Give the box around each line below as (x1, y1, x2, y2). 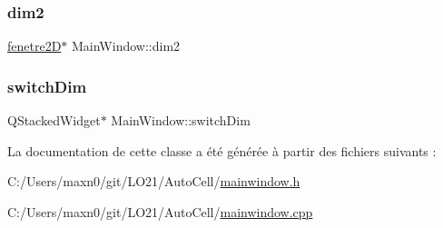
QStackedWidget (7, 111, 101, 130)
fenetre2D (7, 36, 62, 55)
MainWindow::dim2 (72, 36, 181, 55)
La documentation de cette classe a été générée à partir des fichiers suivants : (7, 141, 437, 160)
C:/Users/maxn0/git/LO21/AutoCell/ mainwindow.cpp (7, 202, 313, 221)
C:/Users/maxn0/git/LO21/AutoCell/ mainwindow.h (7, 172, 300, 191)
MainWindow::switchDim (111, 111, 251, 130)
